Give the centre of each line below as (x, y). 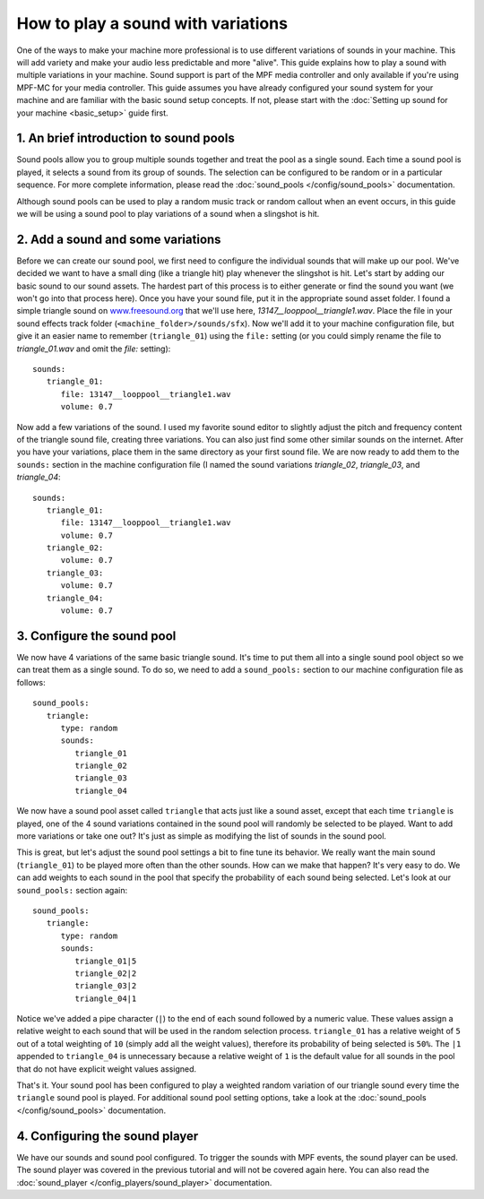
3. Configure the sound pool (96, 636)
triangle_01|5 (106, 961)
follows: (31, 682)
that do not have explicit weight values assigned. (107, 1069)
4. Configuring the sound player (108, 1136)
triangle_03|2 (106, 986)
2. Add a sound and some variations (119, 239)
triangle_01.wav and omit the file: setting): (94, 349)
